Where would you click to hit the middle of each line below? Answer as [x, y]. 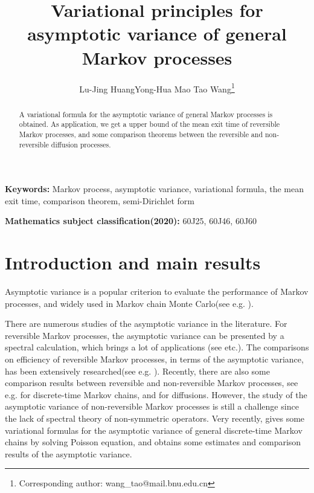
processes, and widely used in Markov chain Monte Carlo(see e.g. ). [129, 303]
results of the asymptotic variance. [69, 453]
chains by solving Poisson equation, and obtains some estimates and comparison [153, 442]
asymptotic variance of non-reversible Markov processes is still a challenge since [152, 406]
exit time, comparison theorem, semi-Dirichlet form [100, 200]
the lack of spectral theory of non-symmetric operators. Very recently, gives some [155, 418]
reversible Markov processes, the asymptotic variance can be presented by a [145, 335]
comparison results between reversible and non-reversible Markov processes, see [152, 383]
